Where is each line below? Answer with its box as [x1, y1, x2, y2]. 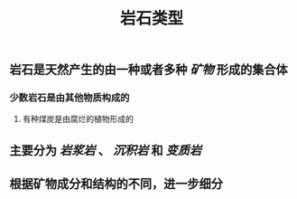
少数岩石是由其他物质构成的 [9, 91, 130, 104]
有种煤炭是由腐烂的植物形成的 [22, 114, 134, 125]
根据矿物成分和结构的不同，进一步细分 [9, 176, 223, 192]
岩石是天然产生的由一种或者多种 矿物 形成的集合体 [9, 62, 288, 78]
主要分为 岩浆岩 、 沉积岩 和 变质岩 [9, 142, 201, 158]
